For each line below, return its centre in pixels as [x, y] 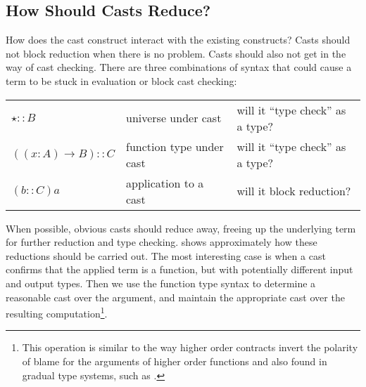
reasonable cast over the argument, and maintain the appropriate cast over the [175, 297]
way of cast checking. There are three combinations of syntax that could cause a [179, 67]
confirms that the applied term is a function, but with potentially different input [179, 269]
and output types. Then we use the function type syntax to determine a [161, 283]
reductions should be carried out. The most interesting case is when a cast [166, 255]
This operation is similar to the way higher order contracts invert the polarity [190, 347]
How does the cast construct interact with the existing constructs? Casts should [178, 40]
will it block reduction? [294, 191]
